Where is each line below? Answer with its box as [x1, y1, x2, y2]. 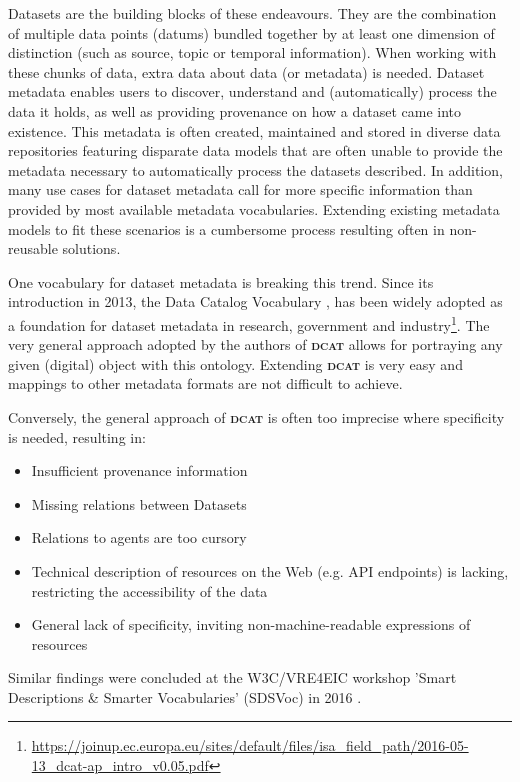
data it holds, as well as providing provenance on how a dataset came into [8, 100, 462, 121]
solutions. [62, 238, 121, 259]
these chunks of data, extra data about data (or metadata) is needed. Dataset [8, 61, 485, 82]
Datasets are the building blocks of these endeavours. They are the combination [8, 3, 497, 23]
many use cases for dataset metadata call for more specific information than [8, 179, 473, 200]
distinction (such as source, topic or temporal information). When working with [8, 42, 497, 63]
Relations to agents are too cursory [31, 527, 247, 548]
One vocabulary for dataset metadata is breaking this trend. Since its [8, 271, 434, 292]
